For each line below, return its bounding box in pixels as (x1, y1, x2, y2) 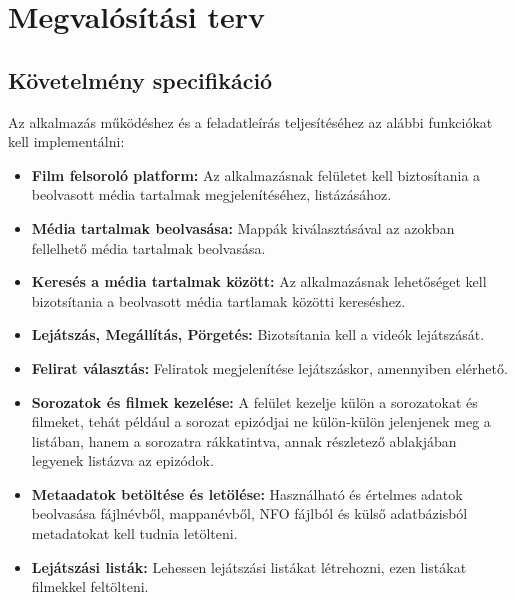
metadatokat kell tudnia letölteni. (31, 523, 238, 544)
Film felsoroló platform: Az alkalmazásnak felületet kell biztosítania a (31, 164, 481, 185)
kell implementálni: (8, 131, 125, 152)
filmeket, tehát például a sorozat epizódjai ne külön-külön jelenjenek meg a (31, 411, 491, 432)
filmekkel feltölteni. (31, 576, 149, 597)
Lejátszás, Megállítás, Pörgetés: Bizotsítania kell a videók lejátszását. (31, 324, 485, 345)
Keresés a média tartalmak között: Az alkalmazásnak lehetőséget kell (31, 271, 487, 292)
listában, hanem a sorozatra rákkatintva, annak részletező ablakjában (31, 430, 457, 451)
